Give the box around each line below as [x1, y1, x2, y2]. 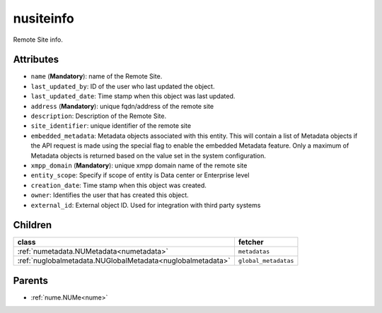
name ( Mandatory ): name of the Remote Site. [30, 72, 163, 81]
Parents [13, 274, 49, 286]
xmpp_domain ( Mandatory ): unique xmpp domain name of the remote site [30, 161, 248, 170]
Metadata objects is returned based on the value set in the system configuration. [30, 151, 267, 160]
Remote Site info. [13, 35, 63, 44]
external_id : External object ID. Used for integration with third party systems [30, 201, 261, 209]
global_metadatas [238, 256, 294, 264]
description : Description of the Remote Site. [30, 112, 166, 120]
